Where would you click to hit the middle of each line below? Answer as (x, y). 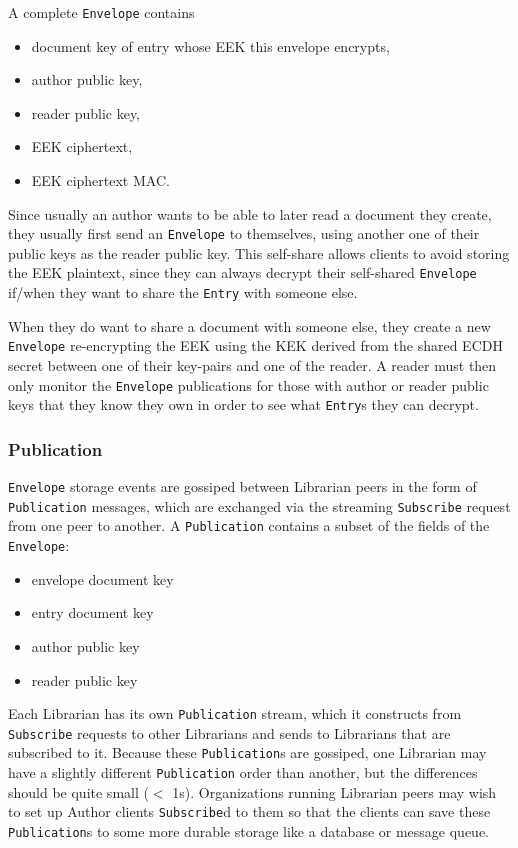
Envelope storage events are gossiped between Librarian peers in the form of (242, 486)
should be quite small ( (78, 791)
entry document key (92, 612)
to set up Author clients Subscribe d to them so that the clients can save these (249, 811)
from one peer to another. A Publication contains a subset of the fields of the (249, 525)
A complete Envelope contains (101, 12)
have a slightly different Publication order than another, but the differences (243, 772)
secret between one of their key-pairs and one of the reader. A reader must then (252, 365)
